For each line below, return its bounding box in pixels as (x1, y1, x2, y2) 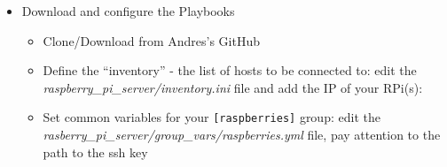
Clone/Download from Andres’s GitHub (43, 31, 260, 49)
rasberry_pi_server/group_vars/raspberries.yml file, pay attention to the (43, 125, 441, 144)
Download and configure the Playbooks (21, 2, 235, 19)
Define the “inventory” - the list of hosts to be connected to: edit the (43, 61, 417, 80)
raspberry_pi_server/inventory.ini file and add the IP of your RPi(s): (43, 78, 423, 96)
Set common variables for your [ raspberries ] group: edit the (43, 108, 380, 126)
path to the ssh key (43, 142, 148, 161)
